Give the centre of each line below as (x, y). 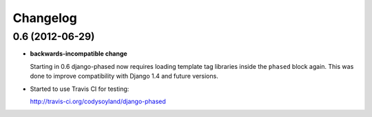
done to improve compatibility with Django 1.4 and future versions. (124, 76)
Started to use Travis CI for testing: (80, 89)
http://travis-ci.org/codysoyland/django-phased (98, 101)
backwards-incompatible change (79, 54)
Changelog (45, 18)
